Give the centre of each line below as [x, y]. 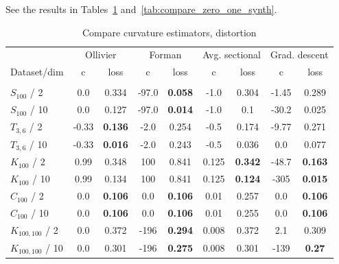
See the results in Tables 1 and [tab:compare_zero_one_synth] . [141, 9]
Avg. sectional [232, 55]
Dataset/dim [37, 72]
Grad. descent [300, 55]
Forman [165, 55]
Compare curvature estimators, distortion [169, 32]
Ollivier [101, 55]
